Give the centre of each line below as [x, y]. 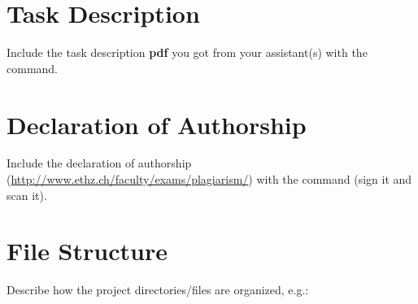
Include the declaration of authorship [99, 163]
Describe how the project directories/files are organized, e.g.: [158, 290]
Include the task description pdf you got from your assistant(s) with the [187, 52]
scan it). [27, 195]
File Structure [87, 251]
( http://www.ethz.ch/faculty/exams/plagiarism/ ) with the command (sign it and [209, 179]
